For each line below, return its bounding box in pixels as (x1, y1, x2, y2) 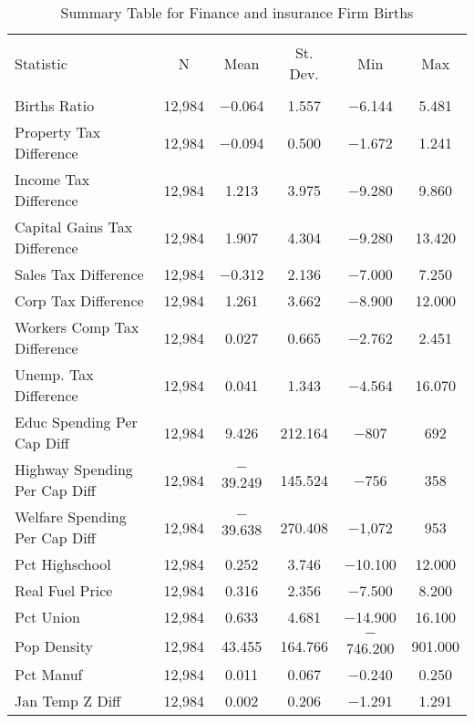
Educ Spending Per (15, 411, 138, 432)
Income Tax (15, 169, 90, 190)
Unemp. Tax (15, 364, 94, 385)
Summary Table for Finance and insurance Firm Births (60, 2, 414, 23)
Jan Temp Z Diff (15, 690, 121, 711)
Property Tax (15, 121, 101, 142)
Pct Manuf (15, 664, 83, 685)
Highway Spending (15, 459, 133, 480)
